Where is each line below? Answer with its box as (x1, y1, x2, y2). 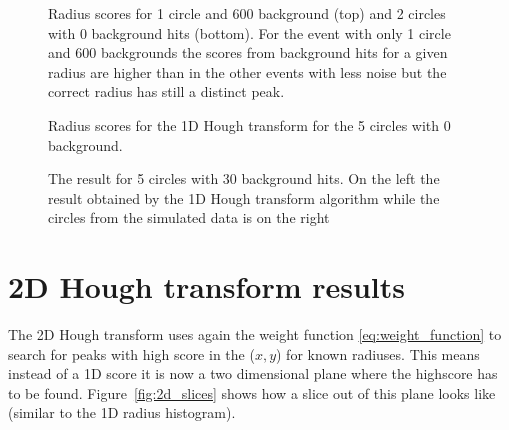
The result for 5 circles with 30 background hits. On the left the (48, 168, 440, 189)
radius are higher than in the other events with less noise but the (48, 61, 447, 82)
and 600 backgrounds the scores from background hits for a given (48, 42, 448, 63)
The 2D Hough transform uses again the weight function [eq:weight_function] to (8, 324, 502, 345)
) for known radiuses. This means (276, 343, 480, 364)
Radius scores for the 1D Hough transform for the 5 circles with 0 (48, 114, 451, 135)
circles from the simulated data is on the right (48, 207, 330, 228)
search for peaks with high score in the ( (8, 343, 255, 364)
